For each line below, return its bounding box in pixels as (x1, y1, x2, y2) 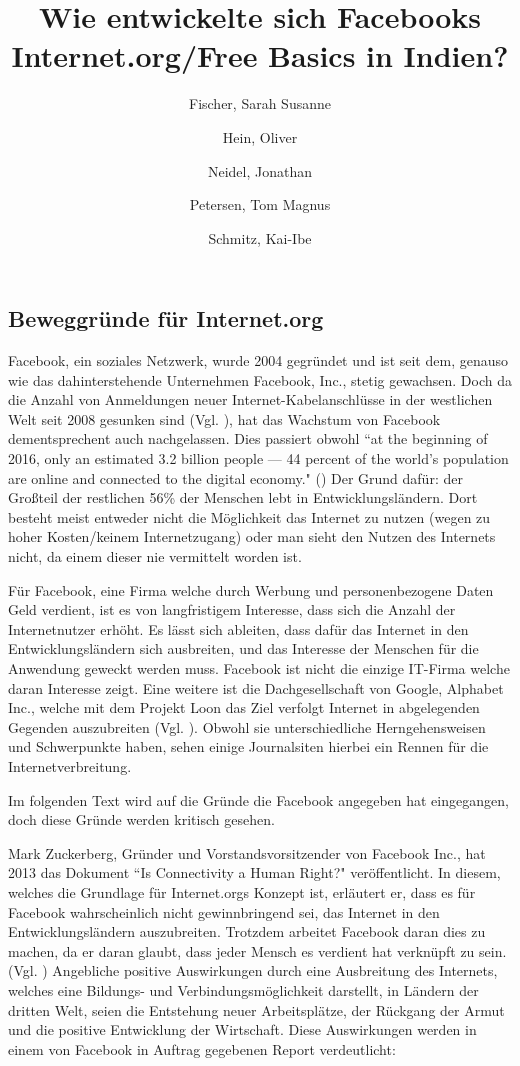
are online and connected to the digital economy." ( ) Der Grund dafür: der (8, 467, 463, 488)
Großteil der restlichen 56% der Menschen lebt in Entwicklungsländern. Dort (8, 487, 478, 508)
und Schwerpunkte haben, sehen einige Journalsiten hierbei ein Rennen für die (8, 736, 489, 757)
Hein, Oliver (222, 126, 298, 147)
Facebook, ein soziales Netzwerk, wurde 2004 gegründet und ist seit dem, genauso (8, 350, 508, 371)
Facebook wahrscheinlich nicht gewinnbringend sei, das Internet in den (8, 901, 440, 922)
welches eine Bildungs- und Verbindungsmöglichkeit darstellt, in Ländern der (8, 979, 479, 1000)
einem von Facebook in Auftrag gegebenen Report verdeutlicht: (8, 1038, 396, 1059)
